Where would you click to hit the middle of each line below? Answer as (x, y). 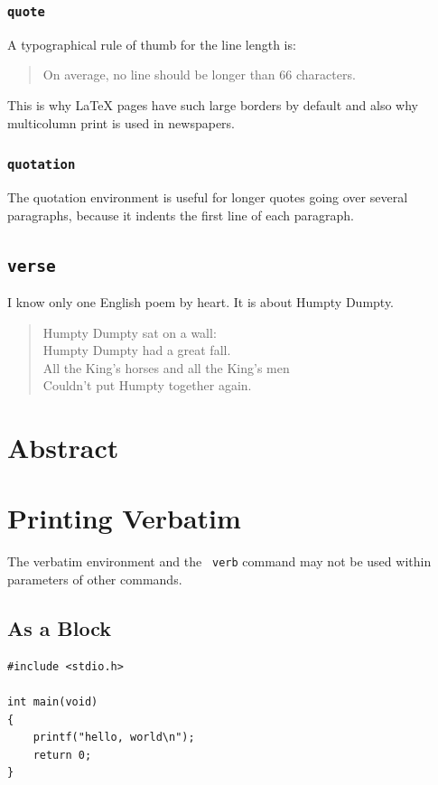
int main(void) (53, 702)
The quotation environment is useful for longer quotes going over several (208, 196)
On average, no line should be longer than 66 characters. (199, 75)
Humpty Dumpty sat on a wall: (130, 332)
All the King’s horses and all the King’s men (166, 367)
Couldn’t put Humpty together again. (147, 385)
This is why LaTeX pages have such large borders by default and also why (213, 104)
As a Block (60, 628)
